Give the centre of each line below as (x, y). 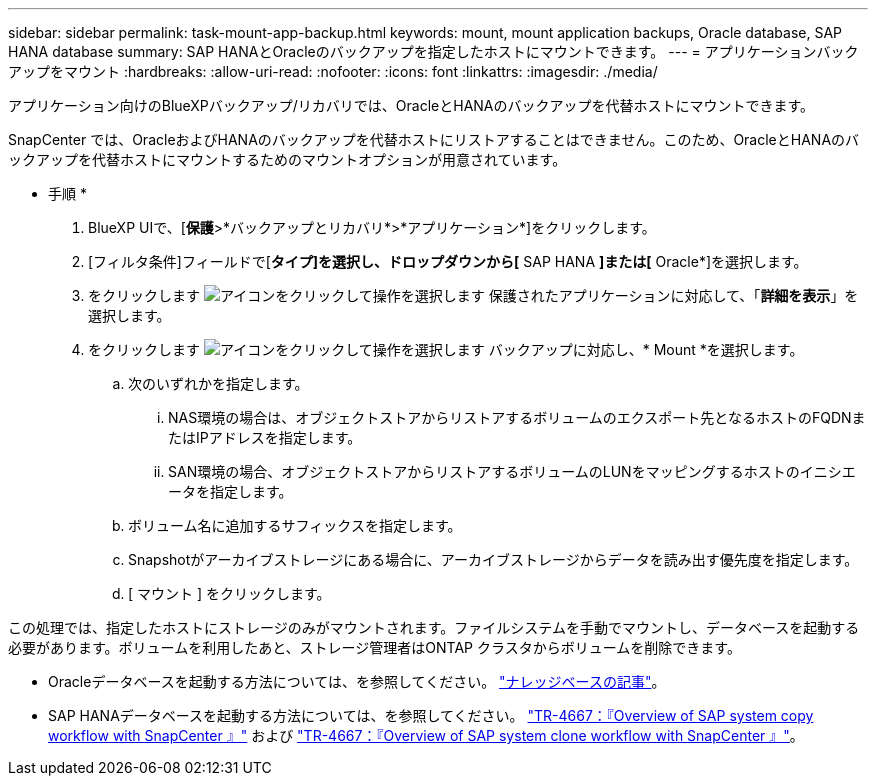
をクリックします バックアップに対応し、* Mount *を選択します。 (446, 349)
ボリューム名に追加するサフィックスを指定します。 (295, 525)
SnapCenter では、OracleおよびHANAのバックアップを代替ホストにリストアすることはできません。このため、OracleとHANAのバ (434, 139)
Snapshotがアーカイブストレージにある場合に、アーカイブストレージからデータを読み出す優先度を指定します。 (493, 559)
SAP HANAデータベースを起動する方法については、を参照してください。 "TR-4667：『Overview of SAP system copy (431, 715)
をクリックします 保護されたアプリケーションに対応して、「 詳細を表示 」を (473, 295)
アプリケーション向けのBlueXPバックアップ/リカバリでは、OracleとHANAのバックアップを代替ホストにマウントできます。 (411, 105)
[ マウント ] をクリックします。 (229, 593)
